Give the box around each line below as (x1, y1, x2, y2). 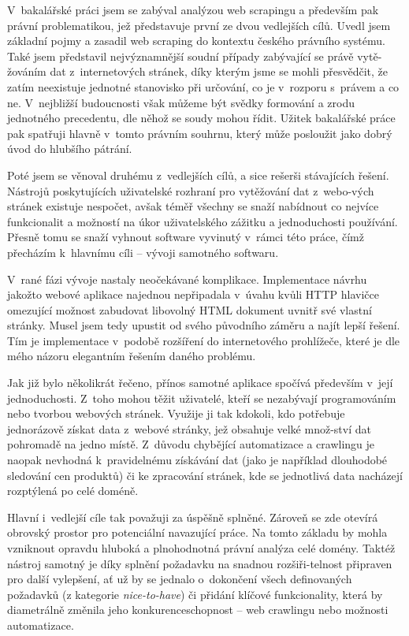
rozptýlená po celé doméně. (7, 482, 139, 499)
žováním (7, 63, 46, 80)
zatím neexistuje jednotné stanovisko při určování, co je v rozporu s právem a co (7, 78, 400, 95)
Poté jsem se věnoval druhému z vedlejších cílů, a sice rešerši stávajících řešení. (7, 166, 389, 183)
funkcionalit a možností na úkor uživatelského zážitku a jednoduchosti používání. (7, 213, 398, 229)
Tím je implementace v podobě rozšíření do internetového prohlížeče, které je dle (7, 332, 400, 348)
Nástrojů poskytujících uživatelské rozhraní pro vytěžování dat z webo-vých (7, 182, 374, 199)
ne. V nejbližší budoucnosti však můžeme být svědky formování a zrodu (7, 94, 355, 110)
